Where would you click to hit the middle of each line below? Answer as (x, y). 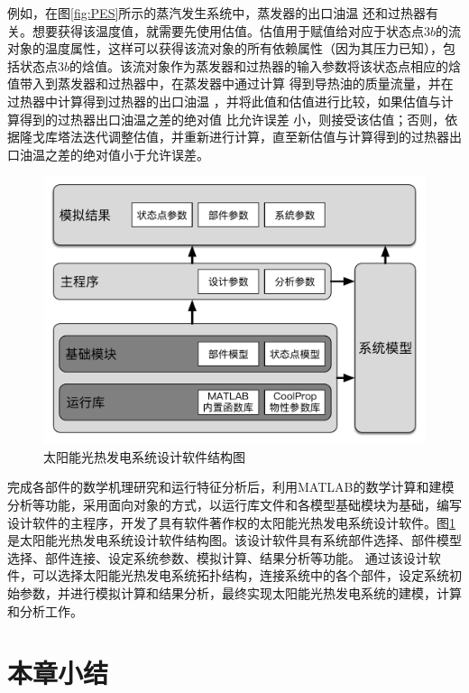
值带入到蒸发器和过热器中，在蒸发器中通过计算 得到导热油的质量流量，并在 (230, 83)
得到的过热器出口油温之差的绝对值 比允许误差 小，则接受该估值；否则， (232, 119)
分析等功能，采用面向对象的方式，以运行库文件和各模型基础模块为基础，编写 (234, 504)
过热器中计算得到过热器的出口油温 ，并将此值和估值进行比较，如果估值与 (224, 101)
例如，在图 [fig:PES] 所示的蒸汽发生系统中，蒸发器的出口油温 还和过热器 (216, 13)
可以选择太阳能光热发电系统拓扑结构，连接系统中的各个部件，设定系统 (240, 575)
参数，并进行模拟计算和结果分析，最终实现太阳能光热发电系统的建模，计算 (240, 592)
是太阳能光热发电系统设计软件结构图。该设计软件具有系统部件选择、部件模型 (234, 540)
